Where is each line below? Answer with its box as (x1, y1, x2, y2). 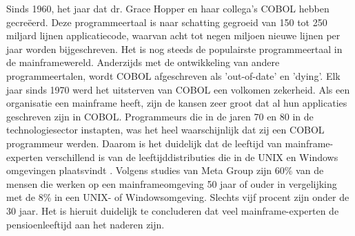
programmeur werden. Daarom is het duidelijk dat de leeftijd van (6, 136, 282, 150)
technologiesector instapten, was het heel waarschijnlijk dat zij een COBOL (6, 122, 325, 137)
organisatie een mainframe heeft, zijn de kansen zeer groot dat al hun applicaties (6, 96, 347, 110)
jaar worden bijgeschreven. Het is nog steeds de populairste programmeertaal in (6, 41, 343, 56)
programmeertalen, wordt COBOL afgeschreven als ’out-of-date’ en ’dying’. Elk (6, 68, 341, 83)
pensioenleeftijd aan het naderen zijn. (6, 217, 165, 231)
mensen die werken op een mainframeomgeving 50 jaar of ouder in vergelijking (6, 176, 337, 191)
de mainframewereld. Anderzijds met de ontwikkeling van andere (6, 55, 280, 69)
